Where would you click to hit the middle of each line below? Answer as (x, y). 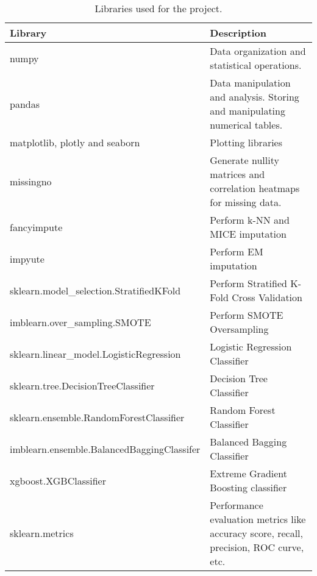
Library (28, 33)
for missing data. (246, 202)
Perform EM (237, 251)
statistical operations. (256, 65)
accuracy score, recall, (256, 533)
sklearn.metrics (42, 533)
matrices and (237, 174)
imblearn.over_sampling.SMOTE (80, 322)
